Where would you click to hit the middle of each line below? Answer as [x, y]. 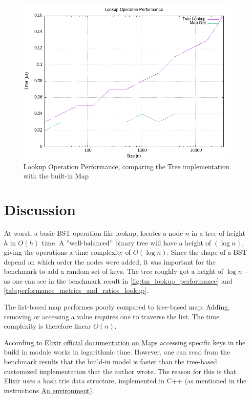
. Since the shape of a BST [207, 252]
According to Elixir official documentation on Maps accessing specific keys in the [125, 342]
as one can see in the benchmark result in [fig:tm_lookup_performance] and [118, 280]
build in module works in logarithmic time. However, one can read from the [117, 352]
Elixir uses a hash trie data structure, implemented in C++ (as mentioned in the [125, 381]
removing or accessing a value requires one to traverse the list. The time [112, 316]
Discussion [40, 209]
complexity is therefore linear [48, 326]
